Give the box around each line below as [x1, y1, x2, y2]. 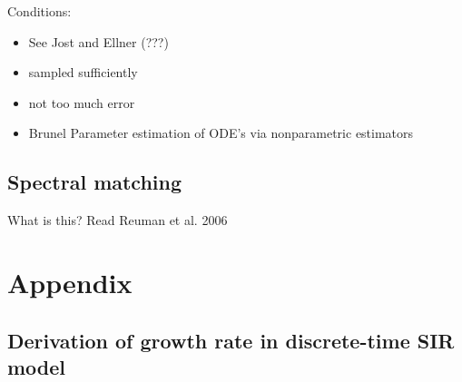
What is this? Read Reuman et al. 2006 [7, 211, 228, 230]
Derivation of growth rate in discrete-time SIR [7, 326, 455, 354]
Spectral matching [7, 168, 182, 196]
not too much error [28, 93, 135, 112]
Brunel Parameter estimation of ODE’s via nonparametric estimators [28, 123, 414, 142]
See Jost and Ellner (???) [28, 32, 169, 51]
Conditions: [7, 2, 72, 20]
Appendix [7, 263, 133, 300]
